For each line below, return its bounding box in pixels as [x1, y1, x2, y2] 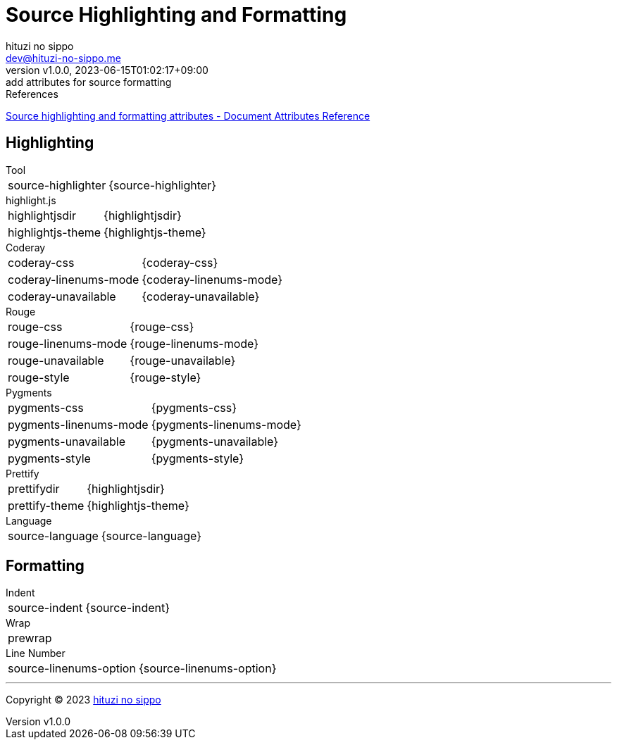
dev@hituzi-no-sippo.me [6, 51, 121, 64]
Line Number [6, 647, 66, 660]
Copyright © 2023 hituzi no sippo [6, 694, 161, 706]
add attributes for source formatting [6, 75, 172, 88]
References [6, 87, 58, 100]
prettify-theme [8, 498, 85, 513]
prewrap [8, 631, 52, 646]
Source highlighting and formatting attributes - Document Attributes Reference [6, 109, 370, 122]
